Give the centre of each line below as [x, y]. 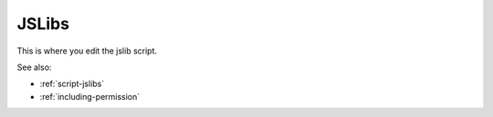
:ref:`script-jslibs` [72, 84]
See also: [34, 67]
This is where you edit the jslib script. [87, 51]
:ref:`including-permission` [90, 96]
